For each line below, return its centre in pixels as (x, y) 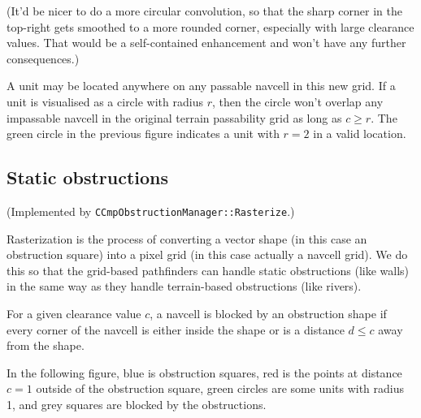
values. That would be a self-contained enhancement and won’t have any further (206, 43)
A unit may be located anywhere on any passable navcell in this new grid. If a (201, 86)
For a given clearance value (74, 313)
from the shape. (46, 345)
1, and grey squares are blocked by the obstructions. (137, 404)
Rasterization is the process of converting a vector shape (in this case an (187, 238)
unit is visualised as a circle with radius (105, 101)
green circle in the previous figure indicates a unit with (143, 134)
